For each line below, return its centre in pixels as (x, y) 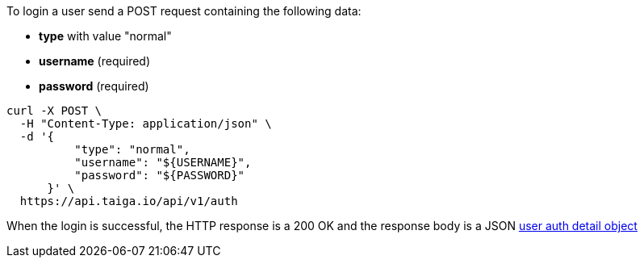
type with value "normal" (105, 36)
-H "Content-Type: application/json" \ (146, 124)
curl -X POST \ (54, 111)
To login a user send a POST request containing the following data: (184, 11)
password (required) (94, 86)
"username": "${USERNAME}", (163, 162)
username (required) (95, 61)
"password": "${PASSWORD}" (160, 175)
